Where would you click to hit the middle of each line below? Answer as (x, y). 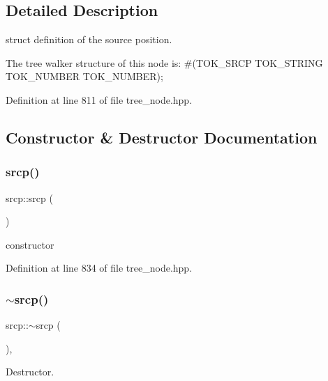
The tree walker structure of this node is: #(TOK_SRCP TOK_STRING (164, 62)
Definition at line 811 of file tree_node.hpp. (99, 99)
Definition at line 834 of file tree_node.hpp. (99, 268)
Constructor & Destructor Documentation (162, 137)
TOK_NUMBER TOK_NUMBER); (84, 76)
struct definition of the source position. (89, 39)
